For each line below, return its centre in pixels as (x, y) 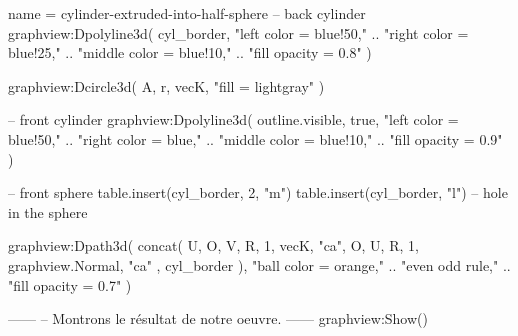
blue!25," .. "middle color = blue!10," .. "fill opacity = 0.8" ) (190, 52)
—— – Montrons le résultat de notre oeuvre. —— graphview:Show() (218, 318)
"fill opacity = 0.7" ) (70, 284)
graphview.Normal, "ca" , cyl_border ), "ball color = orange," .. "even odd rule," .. (259, 264)
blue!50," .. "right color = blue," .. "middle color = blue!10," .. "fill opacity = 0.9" (255, 138)
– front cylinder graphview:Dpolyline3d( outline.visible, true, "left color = (233, 119)
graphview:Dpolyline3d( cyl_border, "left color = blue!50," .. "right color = (238, 32)
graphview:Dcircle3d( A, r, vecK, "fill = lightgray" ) (166, 85)
